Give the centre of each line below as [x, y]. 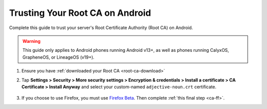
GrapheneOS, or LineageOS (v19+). [59, 57]
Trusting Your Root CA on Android [80, 13]
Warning [31, 41]
